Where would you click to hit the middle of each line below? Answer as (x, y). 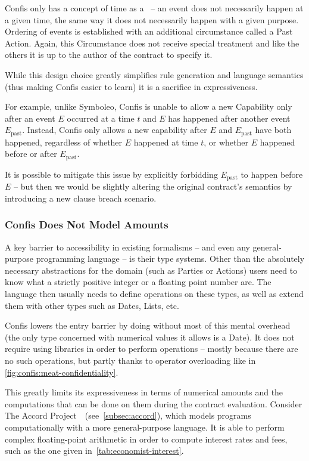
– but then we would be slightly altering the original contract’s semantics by (153, 186)
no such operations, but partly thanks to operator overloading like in (130, 361)
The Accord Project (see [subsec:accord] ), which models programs (128, 415)
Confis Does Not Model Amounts (87, 225)
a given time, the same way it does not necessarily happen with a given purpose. (152, 19)
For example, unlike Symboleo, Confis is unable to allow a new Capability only (149, 106)
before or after (31, 154)
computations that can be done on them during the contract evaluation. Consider (154, 403)
